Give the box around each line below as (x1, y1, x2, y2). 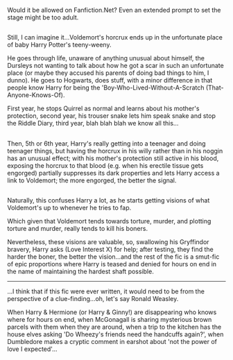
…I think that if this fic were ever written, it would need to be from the (7, 287, 205, 295)
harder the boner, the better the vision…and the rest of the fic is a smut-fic (7, 252, 220, 261)
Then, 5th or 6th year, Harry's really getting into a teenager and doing (7, 139, 206, 148)
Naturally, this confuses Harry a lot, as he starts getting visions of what (7, 196, 210, 205)
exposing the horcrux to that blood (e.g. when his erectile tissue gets (7, 161, 204, 169)
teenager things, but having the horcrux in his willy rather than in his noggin (7, 146, 223, 155)
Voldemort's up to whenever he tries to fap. (7, 204, 132, 212)
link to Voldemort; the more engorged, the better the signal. (7, 176, 177, 185)
